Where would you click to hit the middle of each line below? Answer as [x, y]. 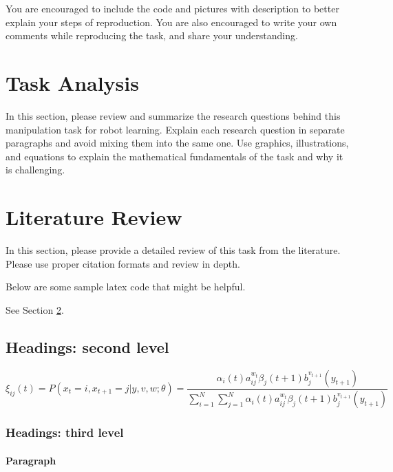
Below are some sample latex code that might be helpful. [126, 287]
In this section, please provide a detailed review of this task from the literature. [173, 250]
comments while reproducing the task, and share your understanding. [152, 35]
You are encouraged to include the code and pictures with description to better [172, 8]
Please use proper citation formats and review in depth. [123, 263]
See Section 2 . [35, 309]
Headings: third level [65, 432]
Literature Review [94, 217]
